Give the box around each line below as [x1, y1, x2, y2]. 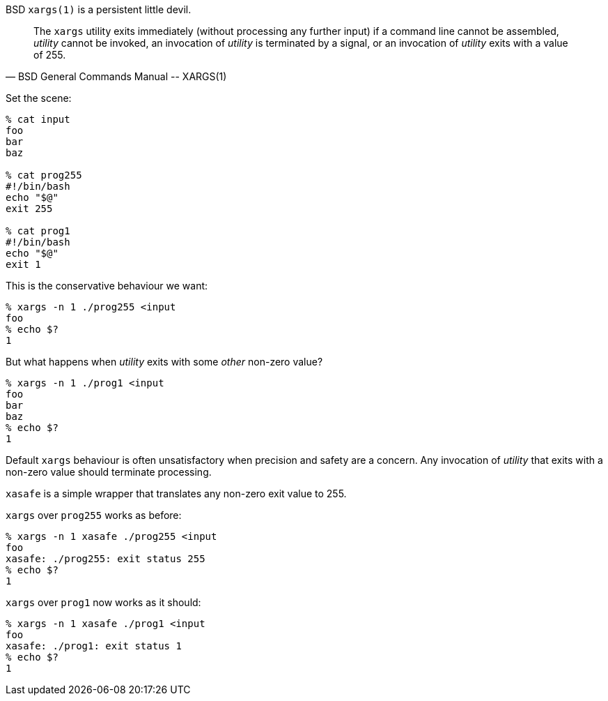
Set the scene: [6, 92, 72, 104]
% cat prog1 [6, 225, 70, 236]
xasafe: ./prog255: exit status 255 [6, 553, 205, 564]
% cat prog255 [6, 169, 82, 181]
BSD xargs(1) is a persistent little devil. [6, 3, 192, 15]
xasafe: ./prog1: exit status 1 [6, 640, 182, 651]
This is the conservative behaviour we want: [6, 280, 208, 292]
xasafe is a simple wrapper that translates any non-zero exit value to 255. [6, 488, 347, 499]
